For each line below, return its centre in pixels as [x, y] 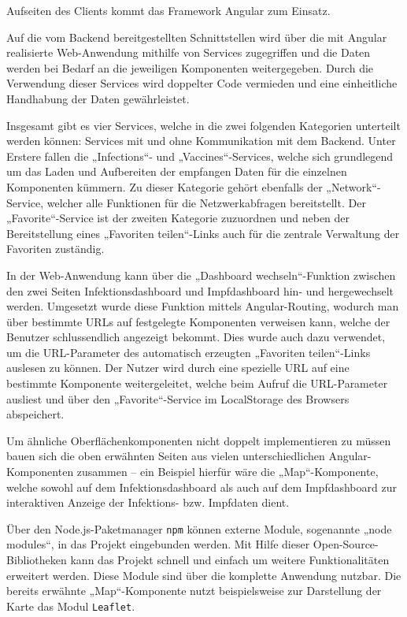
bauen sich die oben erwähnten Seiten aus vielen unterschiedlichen [166, 456]
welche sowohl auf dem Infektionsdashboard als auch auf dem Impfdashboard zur [202, 487]
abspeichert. [35, 414]
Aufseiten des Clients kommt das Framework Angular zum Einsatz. [168, 10]
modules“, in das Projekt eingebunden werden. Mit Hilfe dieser [158, 544]
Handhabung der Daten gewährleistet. [98, 98]
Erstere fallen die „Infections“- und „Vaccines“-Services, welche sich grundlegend [200, 156]
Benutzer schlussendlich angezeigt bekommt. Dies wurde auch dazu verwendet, [196, 337]
